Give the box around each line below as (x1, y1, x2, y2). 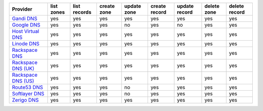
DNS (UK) (12, 65, 35, 72)
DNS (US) (12, 78, 34, 84)
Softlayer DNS (12, 90, 45, 97)
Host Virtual (12, 28, 39, 34)
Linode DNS (12, 40, 40, 47)
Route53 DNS (12, 84, 43, 91)
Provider (12, 6, 33, 12)
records (73, 9, 92, 16)
